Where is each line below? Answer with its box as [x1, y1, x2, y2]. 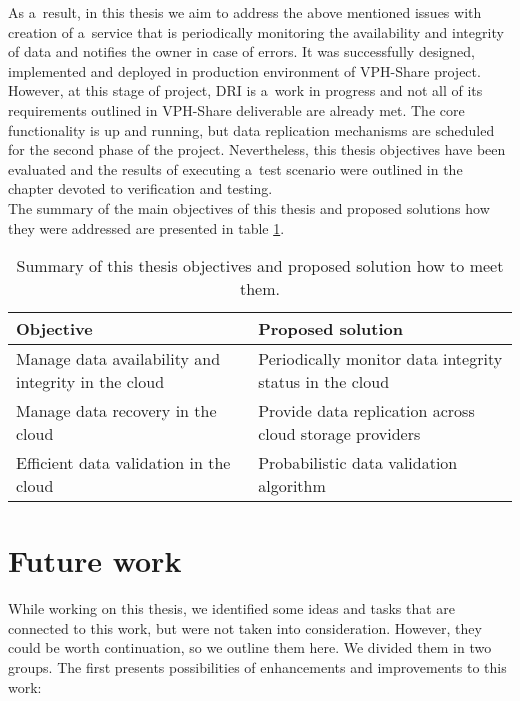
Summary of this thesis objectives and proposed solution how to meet [16, 254, 504, 278]
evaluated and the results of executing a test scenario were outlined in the [8, 158, 463, 179]
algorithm [258, 474, 326, 498]
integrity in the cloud [16, 370, 165, 394]
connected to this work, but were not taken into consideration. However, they [8, 617, 482, 638]
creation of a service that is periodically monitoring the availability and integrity [8, 21, 504, 42]
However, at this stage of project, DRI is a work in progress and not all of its [8, 80, 483, 101]
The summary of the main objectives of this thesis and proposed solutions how [8, 197, 490, 218]
